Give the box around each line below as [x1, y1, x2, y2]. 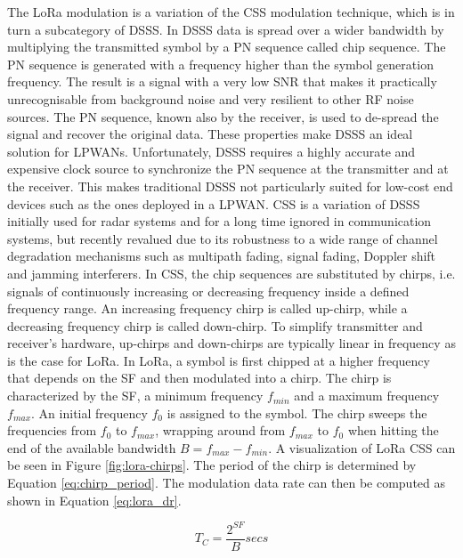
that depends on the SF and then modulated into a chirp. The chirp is [7, 368, 392, 387]
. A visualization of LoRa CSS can [268, 438, 456, 457]
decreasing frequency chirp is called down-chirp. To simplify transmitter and [7, 316, 423, 335]
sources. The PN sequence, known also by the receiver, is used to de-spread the [7, 107, 439, 125]
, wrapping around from [155, 421, 286, 440]
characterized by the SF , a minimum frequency [7, 386, 264, 405]
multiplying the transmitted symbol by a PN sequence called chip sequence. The [7, 37, 446, 56]
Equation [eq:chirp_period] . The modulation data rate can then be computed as [7, 473, 446, 492]
